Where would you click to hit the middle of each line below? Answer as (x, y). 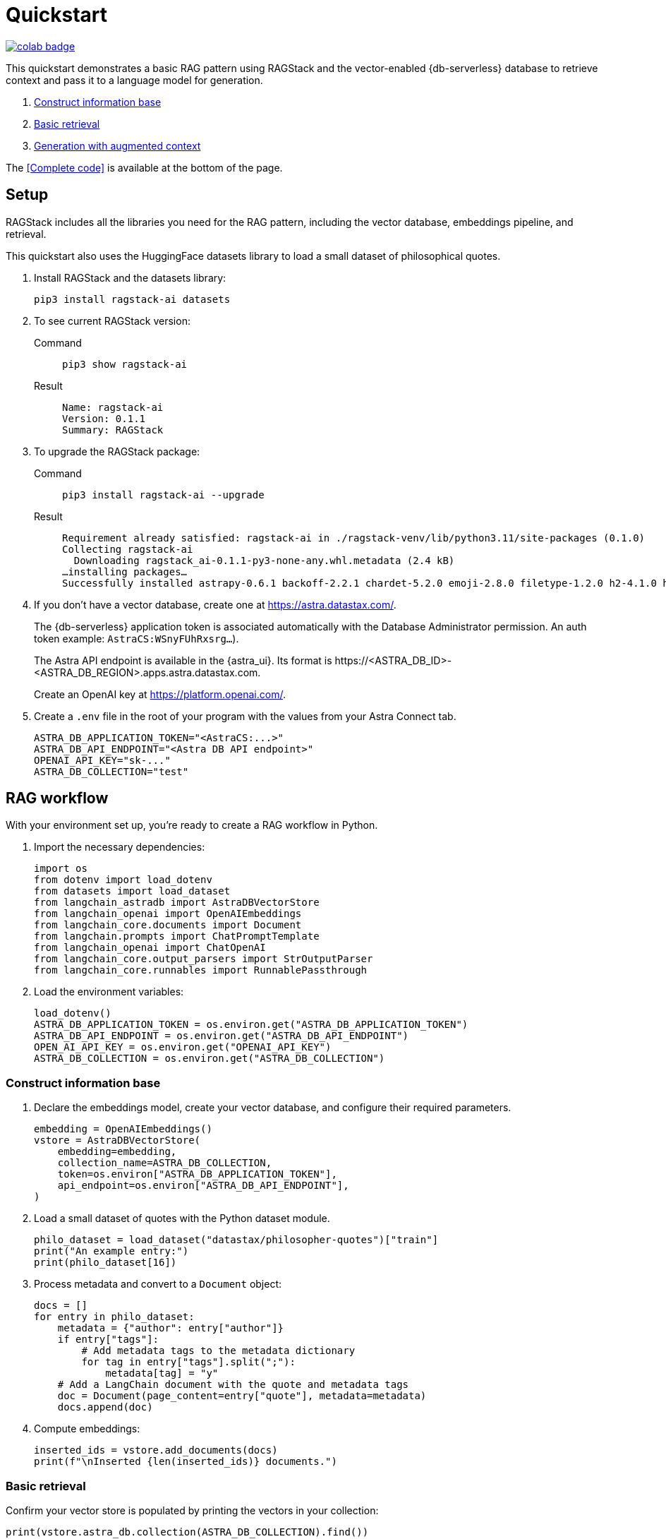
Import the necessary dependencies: (120, 847)
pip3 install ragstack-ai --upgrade (163, 495)
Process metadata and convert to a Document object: (158, 1284)
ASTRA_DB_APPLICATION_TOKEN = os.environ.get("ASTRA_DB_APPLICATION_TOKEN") (251, 1025)
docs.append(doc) (105, 1407)
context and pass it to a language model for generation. (134, 80)
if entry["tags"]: (108, 1340)
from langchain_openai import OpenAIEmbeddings (168, 914)
